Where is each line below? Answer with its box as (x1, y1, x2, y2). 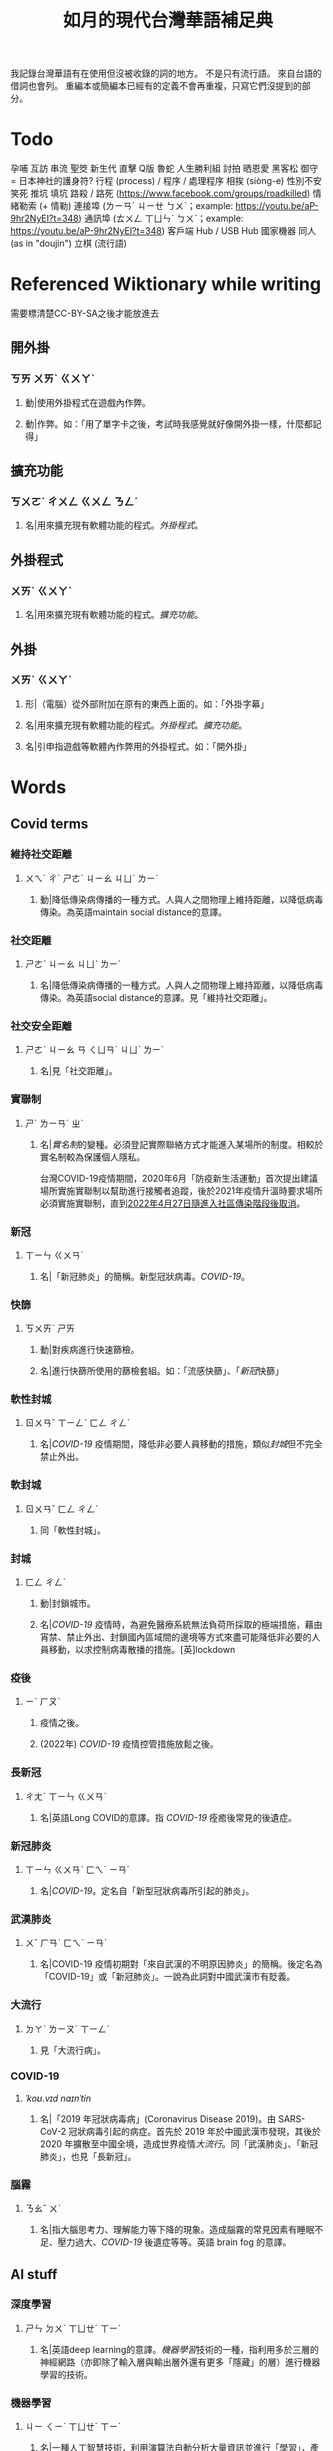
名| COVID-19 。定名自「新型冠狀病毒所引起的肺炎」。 (39, 1884, 255, 1896)
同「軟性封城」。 (39, 1524, 107, 1536)
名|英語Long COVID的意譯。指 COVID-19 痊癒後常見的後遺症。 (39, 1811, 298, 1823)
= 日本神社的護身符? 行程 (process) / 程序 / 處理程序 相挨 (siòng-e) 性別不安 (10, 175, 322, 187)
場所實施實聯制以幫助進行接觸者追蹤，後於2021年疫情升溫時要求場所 (39, 1184, 323, 1196)
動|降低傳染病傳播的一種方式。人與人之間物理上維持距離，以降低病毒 (39, 893, 324, 905)
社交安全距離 (10, 1019, 73, 1033)
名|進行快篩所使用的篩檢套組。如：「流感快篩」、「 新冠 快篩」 (39, 1365, 285, 1377)
